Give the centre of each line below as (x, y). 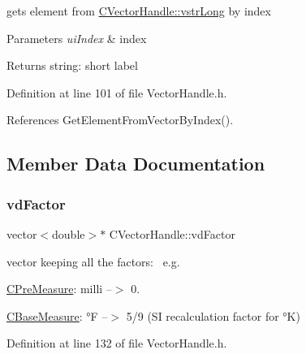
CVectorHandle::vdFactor (172, 233)
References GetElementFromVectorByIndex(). (120, 120)
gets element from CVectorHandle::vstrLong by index (139, 11)
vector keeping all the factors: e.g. (93, 261)
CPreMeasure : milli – (59, 289)
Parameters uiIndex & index (77, 38)
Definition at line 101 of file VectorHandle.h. (117, 92)
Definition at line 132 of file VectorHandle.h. (117, 343)
